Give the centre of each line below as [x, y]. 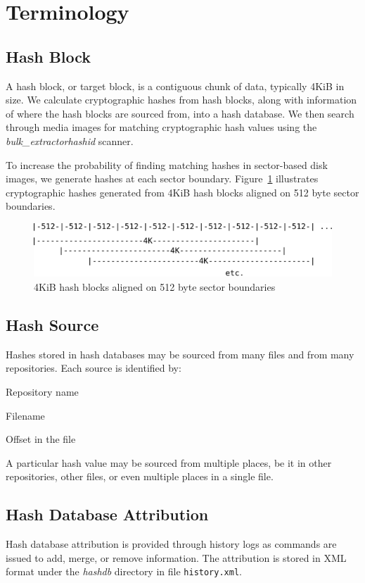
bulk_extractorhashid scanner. [70, 140]
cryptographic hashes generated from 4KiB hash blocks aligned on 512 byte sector [182, 192]
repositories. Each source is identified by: [94, 368]
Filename [25, 415]
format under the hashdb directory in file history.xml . [124, 571]
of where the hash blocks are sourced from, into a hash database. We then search [180, 113]
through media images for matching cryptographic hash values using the [161, 127]
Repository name [42, 392]
